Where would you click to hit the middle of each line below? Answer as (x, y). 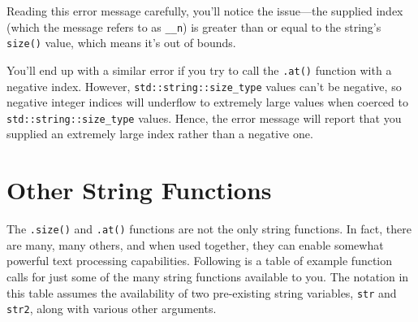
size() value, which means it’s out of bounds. (121, 43)
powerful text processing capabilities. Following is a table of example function (200, 261)
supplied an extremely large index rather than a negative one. (160, 134)
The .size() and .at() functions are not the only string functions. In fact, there (209, 229)
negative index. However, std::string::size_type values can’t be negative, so (204, 86)
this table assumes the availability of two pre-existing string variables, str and (202, 292)
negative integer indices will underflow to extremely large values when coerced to (207, 102)
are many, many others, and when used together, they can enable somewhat (195, 244)
